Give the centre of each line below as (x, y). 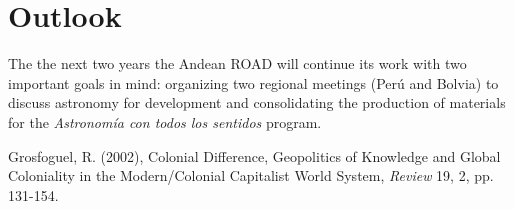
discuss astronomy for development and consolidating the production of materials (257, 102)
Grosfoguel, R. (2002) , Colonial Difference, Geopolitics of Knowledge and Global (254, 155)
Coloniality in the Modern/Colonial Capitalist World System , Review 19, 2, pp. (251, 175)
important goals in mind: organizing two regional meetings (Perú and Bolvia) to (253, 82)
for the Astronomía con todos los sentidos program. (165, 121)
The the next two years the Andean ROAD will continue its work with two (237, 63)
